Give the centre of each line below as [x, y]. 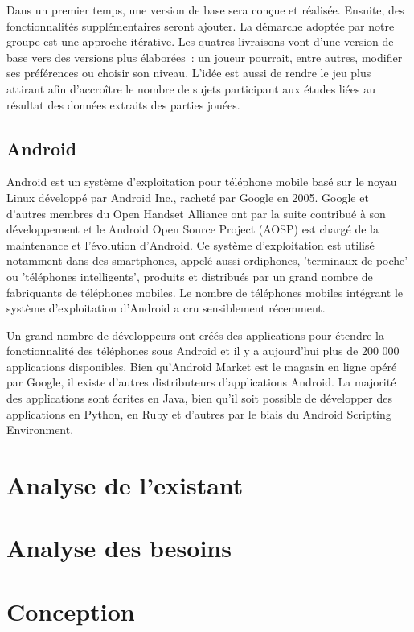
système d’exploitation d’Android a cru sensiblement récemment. [166, 308]
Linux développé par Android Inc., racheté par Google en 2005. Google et [188, 197]
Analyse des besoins [119, 548]
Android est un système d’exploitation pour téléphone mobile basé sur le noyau [202, 182]
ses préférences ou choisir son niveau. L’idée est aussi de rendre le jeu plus [189, 73]
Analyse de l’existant [125, 485]
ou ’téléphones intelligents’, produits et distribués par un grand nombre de [190, 276]
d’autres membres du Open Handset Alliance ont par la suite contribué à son [196, 213]
